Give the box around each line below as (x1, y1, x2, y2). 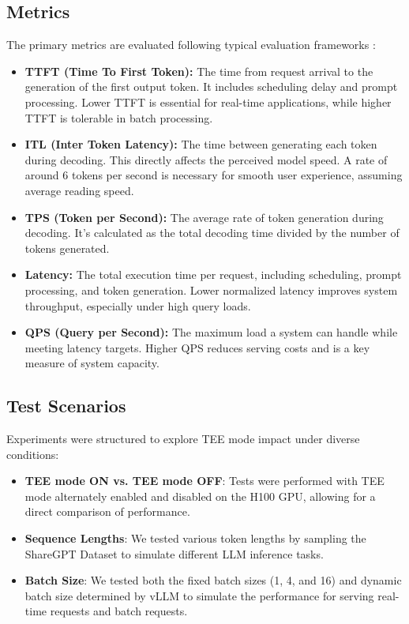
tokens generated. (24, 239, 110, 256)
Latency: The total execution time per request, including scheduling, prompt (24, 266, 402, 283)
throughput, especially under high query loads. (24, 297, 251, 314)
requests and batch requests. (50, 603, 188, 619)
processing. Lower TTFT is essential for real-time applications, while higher (24, 93, 392, 110)
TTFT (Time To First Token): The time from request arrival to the (24, 62, 373, 79)
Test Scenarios (6, 393, 126, 418)
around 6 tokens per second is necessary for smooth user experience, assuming (24, 167, 403, 183)
